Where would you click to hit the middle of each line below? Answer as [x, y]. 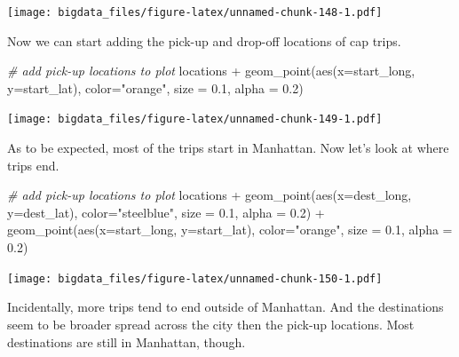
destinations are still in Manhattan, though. [127, 341]
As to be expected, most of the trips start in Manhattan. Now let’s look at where [228, 148]
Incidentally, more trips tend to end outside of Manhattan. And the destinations [226, 307]
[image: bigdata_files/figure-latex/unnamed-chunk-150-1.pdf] [195, 278]
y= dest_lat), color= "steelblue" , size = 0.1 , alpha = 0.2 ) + [166, 212]
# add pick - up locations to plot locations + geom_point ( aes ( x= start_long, [211, 71]
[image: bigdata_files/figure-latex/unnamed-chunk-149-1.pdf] [195, 119]
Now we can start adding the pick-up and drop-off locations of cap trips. [204, 40]
